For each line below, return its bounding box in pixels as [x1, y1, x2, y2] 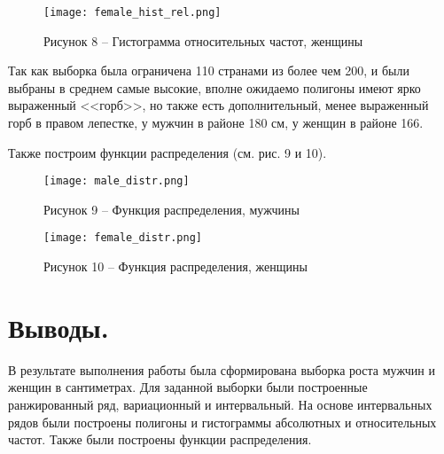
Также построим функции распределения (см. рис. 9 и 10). [8, 143, 327, 161]
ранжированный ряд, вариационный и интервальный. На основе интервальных [8, 395, 432, 414]
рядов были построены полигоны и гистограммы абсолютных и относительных [8, 412, 437, 431]
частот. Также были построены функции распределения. [8, 430, 312, 449]
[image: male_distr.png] [43, 175, 190, 188]
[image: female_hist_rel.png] [43, 6, 222, 19]
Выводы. [8, 309, 109, 345]
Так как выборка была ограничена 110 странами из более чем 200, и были [8, 61, 409, 80]
